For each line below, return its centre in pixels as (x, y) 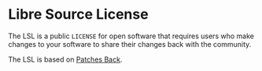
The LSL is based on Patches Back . (65, 59)
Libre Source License (78, 14)
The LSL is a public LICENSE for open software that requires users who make (131, 36)
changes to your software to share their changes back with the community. (130, 44)
